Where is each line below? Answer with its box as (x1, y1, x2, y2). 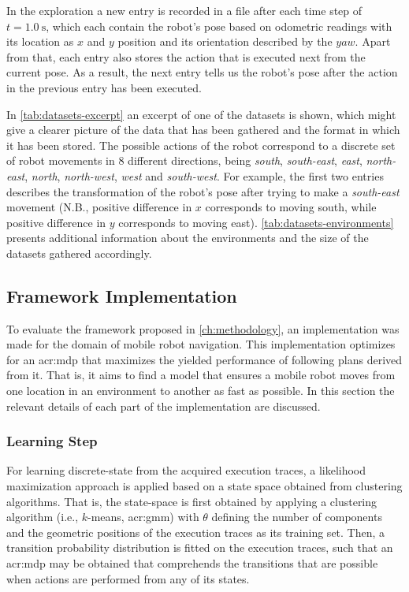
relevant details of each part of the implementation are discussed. (6, 397, 321, 414)
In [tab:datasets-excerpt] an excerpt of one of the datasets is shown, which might (6, 106, 396, 122)
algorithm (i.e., (6, 508, 79, 525)
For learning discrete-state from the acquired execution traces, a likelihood (6, 462, 366, 478)
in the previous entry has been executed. (6, 79, 202, 95)
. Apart (355, 33, 391, 50)
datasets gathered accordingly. (6, 244, 152, 261)
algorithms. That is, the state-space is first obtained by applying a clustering (6, 493, 377, 509)
